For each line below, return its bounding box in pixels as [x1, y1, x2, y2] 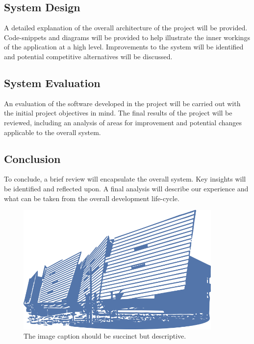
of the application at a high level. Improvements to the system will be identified [4, 42, 244, 52]
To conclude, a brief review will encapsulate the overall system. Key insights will [4, 174, 246, 184]
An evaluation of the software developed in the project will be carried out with [4, 98, 241, 108]
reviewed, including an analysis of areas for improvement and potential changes [4, 117, 242, 127]
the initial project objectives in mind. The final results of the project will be [4, 108, 232, 118]
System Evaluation [4, 75, 101, 90]
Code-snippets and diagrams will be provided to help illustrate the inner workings [4, 32, 250, 42]
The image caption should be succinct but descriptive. [24, 331, 186, 341]
